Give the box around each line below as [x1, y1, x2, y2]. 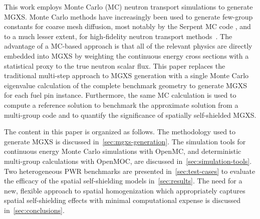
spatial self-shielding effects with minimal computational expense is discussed [4, 195, 240, 205]
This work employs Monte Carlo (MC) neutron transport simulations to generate [4, 2, 253, 12]
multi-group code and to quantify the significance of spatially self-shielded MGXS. [4, 109, 256, 120]
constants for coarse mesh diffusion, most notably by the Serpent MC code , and [4, 21, 251, 32]
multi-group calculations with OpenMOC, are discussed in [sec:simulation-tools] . [4, 155, 252, 166]
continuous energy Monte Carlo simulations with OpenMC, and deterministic [4, 146, 241, 156]
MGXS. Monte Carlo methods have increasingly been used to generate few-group [4, 11, 253, 22]
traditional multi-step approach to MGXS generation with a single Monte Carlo [4, 70, 249, 81]
